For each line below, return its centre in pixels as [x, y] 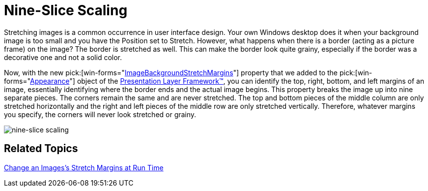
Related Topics [41, 149]
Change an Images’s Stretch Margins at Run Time [84, 167]
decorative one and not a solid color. [63, 57]
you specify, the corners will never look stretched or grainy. [100, 114]
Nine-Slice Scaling [66, 10]
